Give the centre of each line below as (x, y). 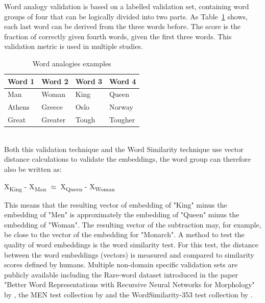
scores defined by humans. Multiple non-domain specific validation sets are (121, 264)
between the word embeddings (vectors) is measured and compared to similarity (129, 254)
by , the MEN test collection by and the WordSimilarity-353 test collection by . (128, 295)
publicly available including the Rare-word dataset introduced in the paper (121, 274)
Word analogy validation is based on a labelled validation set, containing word (127, 6)
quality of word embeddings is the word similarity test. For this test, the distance (131, 245)
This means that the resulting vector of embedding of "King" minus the (116, 204)
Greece (52, 107)
